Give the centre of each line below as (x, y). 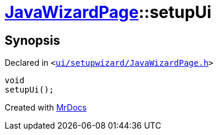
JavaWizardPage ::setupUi (108, 12)
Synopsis (32, 40)
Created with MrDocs (46, 108)
